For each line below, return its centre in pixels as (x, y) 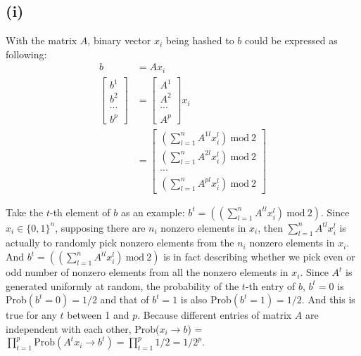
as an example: (153, 212)
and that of (125, 299)
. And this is (328, 299)
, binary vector (119, 40)
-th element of (80, 212)
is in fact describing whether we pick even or (259, 257)
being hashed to (200, 40)
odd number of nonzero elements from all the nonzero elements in (147, 272)
